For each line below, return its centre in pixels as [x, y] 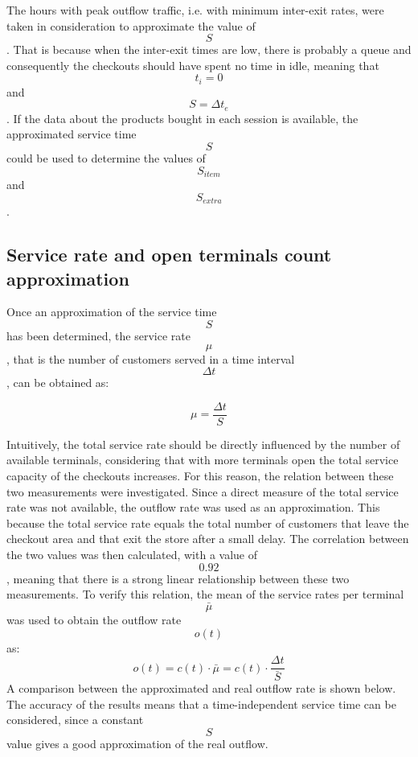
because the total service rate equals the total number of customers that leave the [208, 522]
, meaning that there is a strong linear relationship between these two [178, 578]
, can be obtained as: [58, 383]
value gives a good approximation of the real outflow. [137, 744]
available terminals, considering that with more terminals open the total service [203, 460]
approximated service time [72, 134]
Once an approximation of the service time [112, 312]
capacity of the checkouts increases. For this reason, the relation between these [200, 475]
